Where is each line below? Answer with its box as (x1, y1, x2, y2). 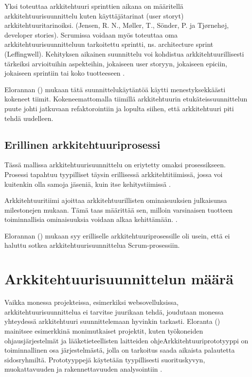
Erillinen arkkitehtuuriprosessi (4, 137, 161, 152)
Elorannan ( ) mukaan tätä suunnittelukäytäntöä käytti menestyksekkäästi (4, 84, 226, 94)
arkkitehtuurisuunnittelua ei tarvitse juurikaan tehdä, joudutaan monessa (4, 306, 224, 317)
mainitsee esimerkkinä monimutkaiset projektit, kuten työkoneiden (4, 325, 203, 336)
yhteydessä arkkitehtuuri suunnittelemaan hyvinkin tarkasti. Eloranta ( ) (4, 316, 220, 326)
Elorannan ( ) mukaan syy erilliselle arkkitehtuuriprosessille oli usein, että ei (4, 230, 230, 240)
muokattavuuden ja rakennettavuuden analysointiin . (4, 364, 162, 374)
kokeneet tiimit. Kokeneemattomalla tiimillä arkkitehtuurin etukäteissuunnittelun (4, 94, 248, 104)
